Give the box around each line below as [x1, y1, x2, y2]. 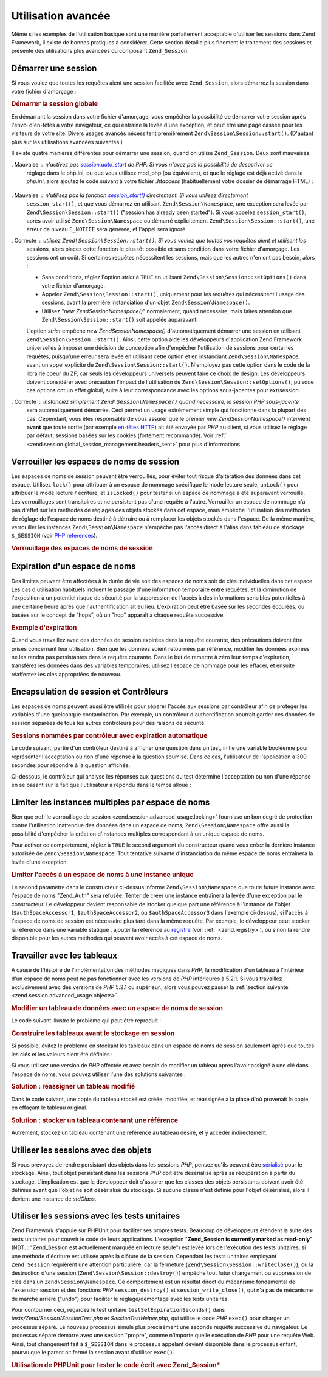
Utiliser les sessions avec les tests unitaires [11, 1211, 180, 1221]
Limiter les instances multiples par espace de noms [11, 797, 210, 807]
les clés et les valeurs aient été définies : [11, 1050, 113, 1058]
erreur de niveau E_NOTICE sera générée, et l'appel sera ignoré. [26, 226, 188, 233]
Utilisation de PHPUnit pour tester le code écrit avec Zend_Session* [11, 1361, 220, 1369]
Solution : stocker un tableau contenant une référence [11, 1116, 179, 1125]
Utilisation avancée [11, 9, 111, 23]
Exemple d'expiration [11, 623, 77, 632]
